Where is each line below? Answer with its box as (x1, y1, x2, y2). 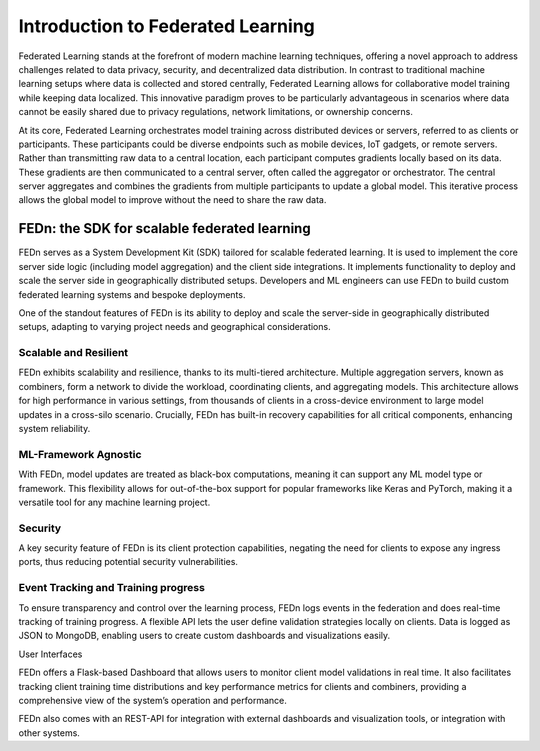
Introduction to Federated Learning (18, 15, 315, 37)
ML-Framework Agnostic (18, 447, 142, 461)
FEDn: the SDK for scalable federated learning (18, 220, 311, 237)
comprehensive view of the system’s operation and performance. (18, 694, 287, 706)
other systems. (18, 726, 80, 739)
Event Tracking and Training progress (18, 581, 205, 595)
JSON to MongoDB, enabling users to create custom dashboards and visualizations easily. (18, 630, 391, 642)
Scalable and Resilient (18, 346, 129, 360)
